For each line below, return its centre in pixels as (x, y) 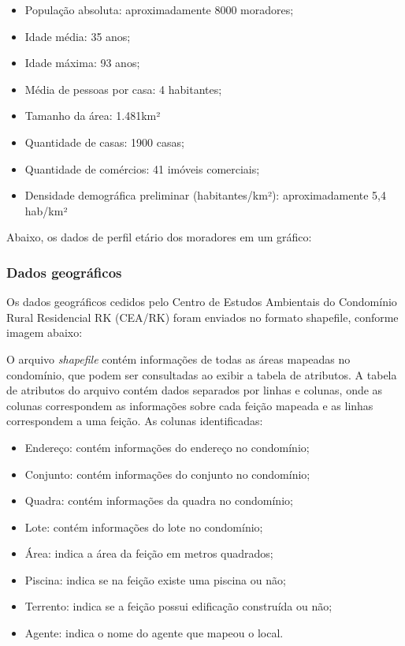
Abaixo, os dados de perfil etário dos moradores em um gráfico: (159, 237)
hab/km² (46, 210)
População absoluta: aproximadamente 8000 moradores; (159, 9)
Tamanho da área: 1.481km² (93, 116)
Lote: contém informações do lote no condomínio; (144, 527)
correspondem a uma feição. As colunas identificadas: (135, 421)
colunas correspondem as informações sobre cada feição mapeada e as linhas (190, 405)
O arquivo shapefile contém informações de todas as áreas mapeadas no (178, 358)
